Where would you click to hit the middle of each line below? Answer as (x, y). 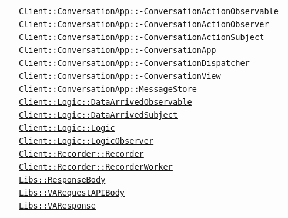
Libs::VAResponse (57, 206)
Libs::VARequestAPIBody (72, 193)
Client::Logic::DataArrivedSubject (98, 115)
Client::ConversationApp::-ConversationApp (118, 50)
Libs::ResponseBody (62, 180)
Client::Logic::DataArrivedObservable (106, 102)
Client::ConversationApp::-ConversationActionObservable (149, 11)
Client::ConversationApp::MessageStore (108, 89)
